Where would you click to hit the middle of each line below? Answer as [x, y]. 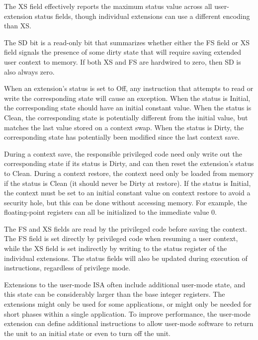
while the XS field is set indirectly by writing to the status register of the [116, 248]
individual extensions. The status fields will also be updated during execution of [126, 258]
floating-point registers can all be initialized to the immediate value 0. [111, 212]
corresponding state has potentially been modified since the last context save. [122, 137]
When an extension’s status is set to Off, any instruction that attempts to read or [129, 88]
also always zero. [29, 71]
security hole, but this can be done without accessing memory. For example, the [126, 202]
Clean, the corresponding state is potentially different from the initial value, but [126, 117]
